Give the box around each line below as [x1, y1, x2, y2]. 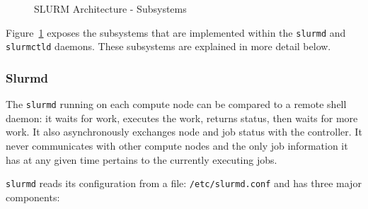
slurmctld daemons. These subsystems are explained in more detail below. [6, 39, 331, 54]
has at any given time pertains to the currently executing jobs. [6, 152, 277, 167]
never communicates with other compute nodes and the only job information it [6, 138, 348, 153]
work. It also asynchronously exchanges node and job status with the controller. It [6, 124, 362, 139]
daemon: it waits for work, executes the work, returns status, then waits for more [6, 110, 358, 125]
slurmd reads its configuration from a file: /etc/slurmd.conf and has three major [6, 176, 362, 191]
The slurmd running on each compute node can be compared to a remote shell [6, 97, 347, 112]
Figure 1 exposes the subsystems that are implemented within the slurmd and [6, 25, 346, 40]
